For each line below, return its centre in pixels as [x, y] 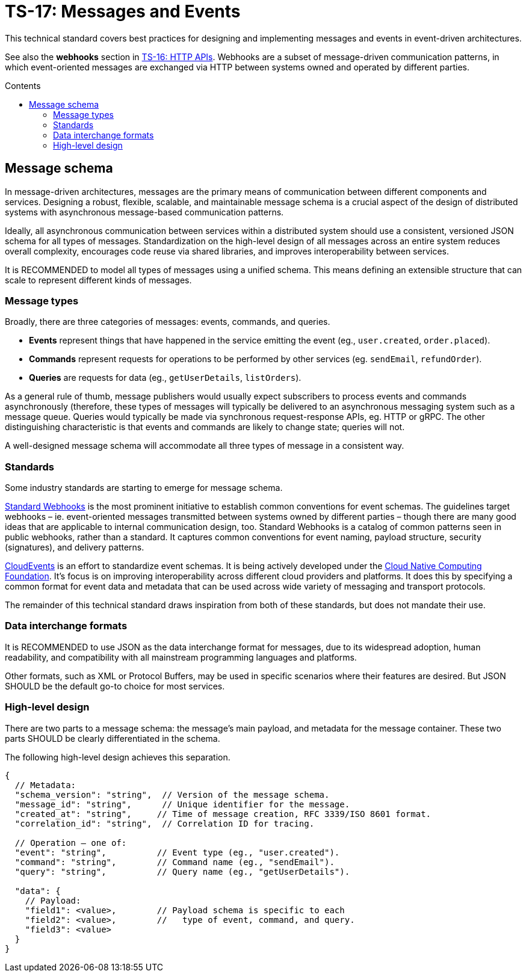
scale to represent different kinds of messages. [98, 280]
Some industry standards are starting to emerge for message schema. [144, 488]
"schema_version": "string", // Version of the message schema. [172, 794]
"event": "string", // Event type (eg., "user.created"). [177, 852]
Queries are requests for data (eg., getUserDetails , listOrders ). [165, 378]
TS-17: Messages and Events [123, 11]
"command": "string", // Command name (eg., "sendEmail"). [175, 862]
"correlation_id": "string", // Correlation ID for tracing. [165, 823]
